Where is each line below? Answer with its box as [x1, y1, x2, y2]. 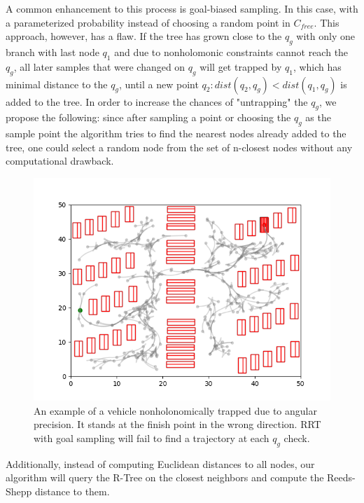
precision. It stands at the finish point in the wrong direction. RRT [34, 417, 321, 432]
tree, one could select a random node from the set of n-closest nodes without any [6, 139, 353, 154]
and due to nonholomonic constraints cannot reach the [114, 44, 349, 59]
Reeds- [327, 470, 356, 485]
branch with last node [6, 44, 99, 59]
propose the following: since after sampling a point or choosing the [6, 110, 291, 125]
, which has [293, 59, 342, 74]
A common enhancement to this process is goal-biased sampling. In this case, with [6, 1, 358, 15]
